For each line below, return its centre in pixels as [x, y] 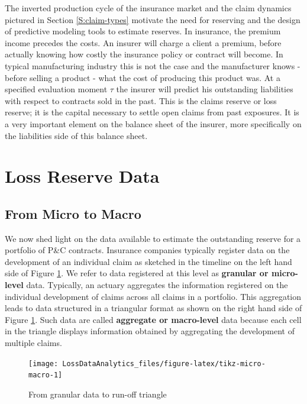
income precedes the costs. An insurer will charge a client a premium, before [143, 42]
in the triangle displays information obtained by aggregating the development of [150, 331]
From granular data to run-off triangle [98, 394]
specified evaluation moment [56, 89]
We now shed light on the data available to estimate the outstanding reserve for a [153, 238]
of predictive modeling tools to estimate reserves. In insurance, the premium [143, 31]
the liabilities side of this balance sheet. [76, 135]
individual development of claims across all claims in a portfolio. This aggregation [153, 296]
